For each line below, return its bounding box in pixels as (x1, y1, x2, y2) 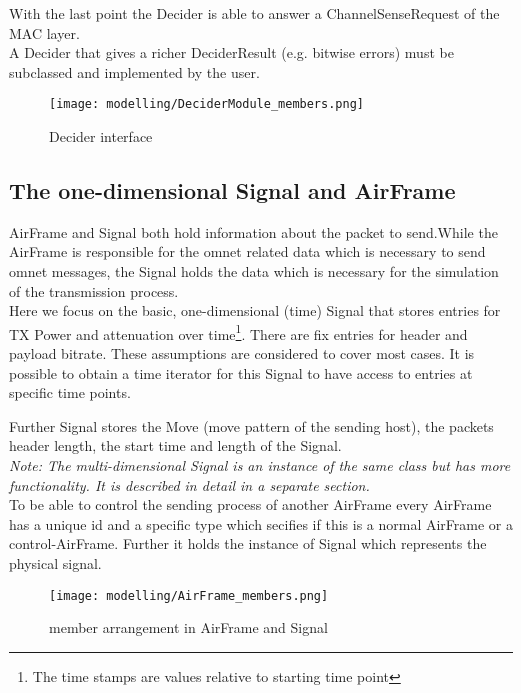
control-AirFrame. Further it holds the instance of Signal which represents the (9, 533, 487, 554)
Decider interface (49, 126, 153, 147)
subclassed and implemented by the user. (9, 61, 260, 82)
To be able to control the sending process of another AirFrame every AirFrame (9, 494, 492, 515)
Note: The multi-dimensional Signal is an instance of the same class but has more (9, 455, 511, 476)
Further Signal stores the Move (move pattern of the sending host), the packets (9, 415, 494, 436)
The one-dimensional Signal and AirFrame (9, 175, 456, 206)
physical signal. (9, 552, 102, 573)
